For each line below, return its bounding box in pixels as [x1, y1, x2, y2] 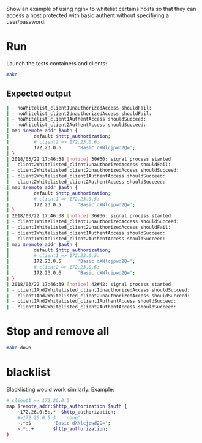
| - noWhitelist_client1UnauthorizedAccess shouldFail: [6, 105, 152, 111]
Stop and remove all [6, 324, 110, 338]
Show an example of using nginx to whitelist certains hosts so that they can [6, 6, 196, 12]
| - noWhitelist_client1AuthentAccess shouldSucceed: [6, 116, 147, 122]
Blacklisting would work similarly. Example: [6, 385, 114, 393]
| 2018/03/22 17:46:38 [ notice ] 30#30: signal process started [6, 156, 171, 162]
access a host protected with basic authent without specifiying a [6, 12, 170, 19]
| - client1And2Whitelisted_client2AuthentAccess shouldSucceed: [6, 304, 176, 310]
